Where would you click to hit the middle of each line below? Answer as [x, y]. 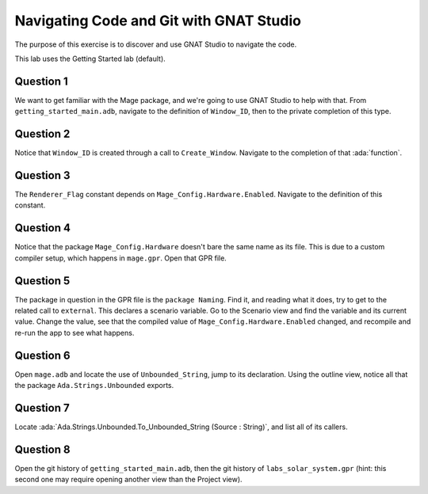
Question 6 [42, 355]
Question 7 [42, 408]
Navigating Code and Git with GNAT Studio [158, 21]
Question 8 [42, 449]
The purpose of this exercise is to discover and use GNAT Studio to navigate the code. [156, 44]
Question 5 [42, 281]
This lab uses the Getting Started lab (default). [90, 59]
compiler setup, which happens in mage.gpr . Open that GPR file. [121, 258]
